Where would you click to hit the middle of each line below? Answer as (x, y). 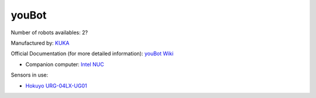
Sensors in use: (30, 75)
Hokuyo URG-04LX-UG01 (56, 86)
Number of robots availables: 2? (49, 32)
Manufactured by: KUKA (40, 43)
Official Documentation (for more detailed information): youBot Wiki (92, 54)
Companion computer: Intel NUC (65, 64)
